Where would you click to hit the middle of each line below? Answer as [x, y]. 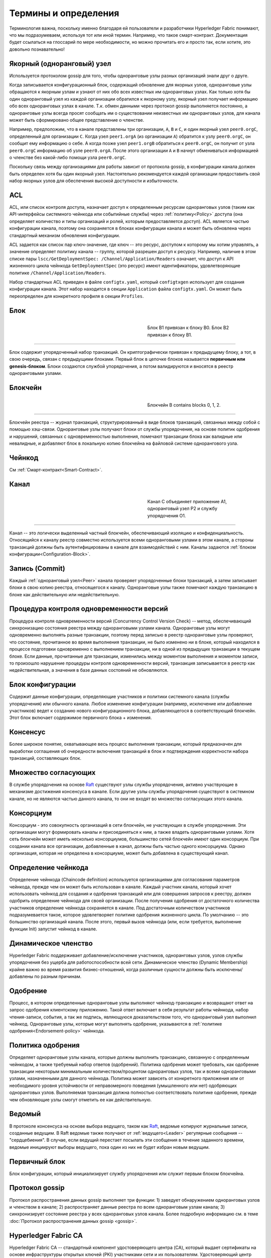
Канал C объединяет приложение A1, [187, 501]
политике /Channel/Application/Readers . [58, 273]
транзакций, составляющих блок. [45, 758]
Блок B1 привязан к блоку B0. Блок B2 [188, 328]
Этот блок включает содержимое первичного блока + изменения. [81, 718]
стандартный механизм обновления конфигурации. [65, 235]
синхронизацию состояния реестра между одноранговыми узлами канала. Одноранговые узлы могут [120, 628]
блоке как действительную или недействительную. [64, 594]
